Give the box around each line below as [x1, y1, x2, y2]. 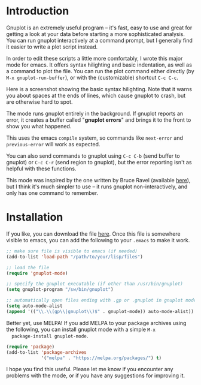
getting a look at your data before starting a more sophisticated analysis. [6, 30, 185, 37]
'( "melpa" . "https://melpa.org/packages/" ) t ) [41, 355, 162, 361]
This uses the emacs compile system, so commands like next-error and [6, 134, 184, 142]
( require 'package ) [6, 344, 55, 350]
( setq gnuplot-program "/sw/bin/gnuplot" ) [6, 287, 114, 293]
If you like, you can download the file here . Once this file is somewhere [6, 230, 181, 237]
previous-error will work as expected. [6, 140, 100, 148]
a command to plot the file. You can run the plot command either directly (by [6, 67, 194, 74]
